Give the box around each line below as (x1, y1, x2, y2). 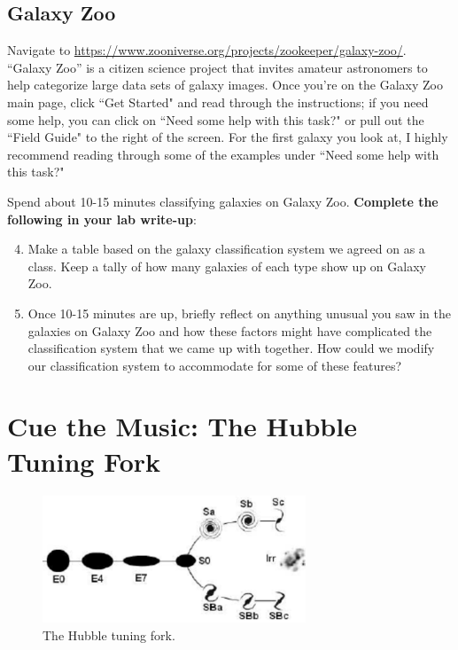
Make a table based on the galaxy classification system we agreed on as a (27, 239, 425, 258)
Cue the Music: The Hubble (7, 408, 357, 444)
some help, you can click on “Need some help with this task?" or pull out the (7, 110, 424, 129)
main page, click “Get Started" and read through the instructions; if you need (7, 92, 429, 111)
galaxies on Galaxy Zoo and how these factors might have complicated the (27, 321, 432, 340)
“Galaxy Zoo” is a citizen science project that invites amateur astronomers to (7, 58, 428, 76)
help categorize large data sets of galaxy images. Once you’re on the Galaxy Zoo (7, 75, 443, 94)
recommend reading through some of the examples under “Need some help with (7, 145, 439, 163)
